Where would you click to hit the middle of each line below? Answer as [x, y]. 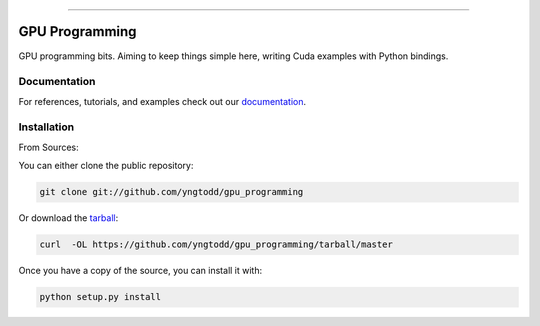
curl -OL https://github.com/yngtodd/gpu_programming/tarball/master [216, 244]
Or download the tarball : [68, 218]
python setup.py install [100, 297]
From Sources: [48, 147]
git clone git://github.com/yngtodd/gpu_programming [171, 192]
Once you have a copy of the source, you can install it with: [140, 271]
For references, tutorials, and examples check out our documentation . [162, 101]
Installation [46, 127]
